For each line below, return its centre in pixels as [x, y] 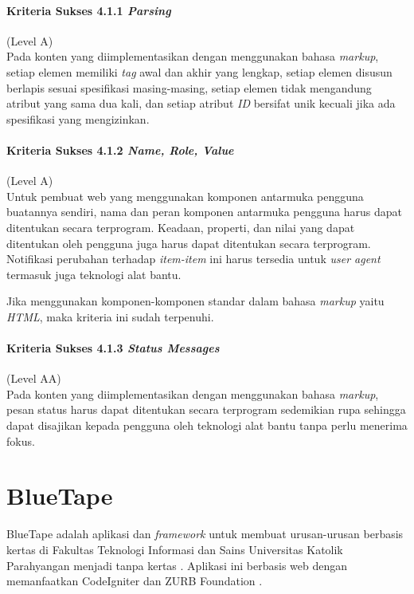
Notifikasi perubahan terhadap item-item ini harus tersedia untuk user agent [193, 259]
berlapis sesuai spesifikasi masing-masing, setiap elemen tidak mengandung [189, 87]
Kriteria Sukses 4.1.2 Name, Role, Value [120, 149]
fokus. [21, 441]
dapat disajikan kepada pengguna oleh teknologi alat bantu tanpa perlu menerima [207, 425]
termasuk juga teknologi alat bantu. [94, 274]
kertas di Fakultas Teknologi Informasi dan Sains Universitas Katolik [175, 549]
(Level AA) [34, 378]
